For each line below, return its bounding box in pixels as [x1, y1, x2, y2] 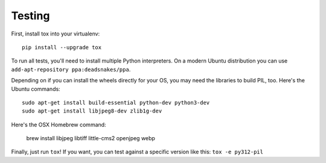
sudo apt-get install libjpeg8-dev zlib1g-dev [22, 108, 162, 114]
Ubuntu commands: [11, 85, 60, 93]
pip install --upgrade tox [22, 44, 102, 51]
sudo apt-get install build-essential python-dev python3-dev [22, 99, 210, 106]
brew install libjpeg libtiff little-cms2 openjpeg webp [26, 135, 155, 142]
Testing [11, 9, 50, 22]
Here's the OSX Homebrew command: [11, 121, 106, 128]
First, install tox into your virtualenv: [11, 30, 100, 37]
